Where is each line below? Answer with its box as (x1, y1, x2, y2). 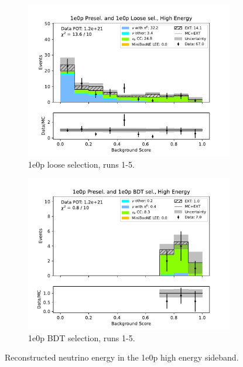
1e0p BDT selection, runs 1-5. (28, 331, 135, 344)
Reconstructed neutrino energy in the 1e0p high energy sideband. (5, 351, 239, 363)
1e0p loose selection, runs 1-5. (28, 158, 135, 170)
